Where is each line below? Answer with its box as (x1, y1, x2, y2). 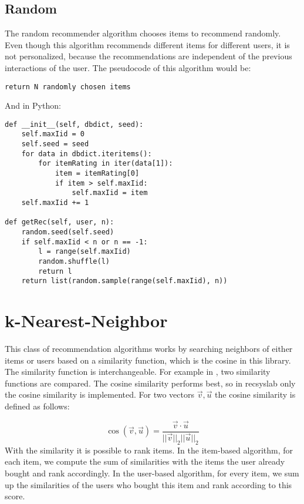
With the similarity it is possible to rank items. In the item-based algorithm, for (5, 443, 293, 456)
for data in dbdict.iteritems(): (21, 149, 152, 158)
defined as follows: (5, 400, 70, 412)
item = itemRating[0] (55, 169, 140, 178)
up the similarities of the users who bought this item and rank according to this (5, 478, 292, 490)
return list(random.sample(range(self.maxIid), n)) (21, 277, 228, 285)
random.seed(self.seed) (21, 228, 114, 237)
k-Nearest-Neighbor (5, 308, 168, 332)
